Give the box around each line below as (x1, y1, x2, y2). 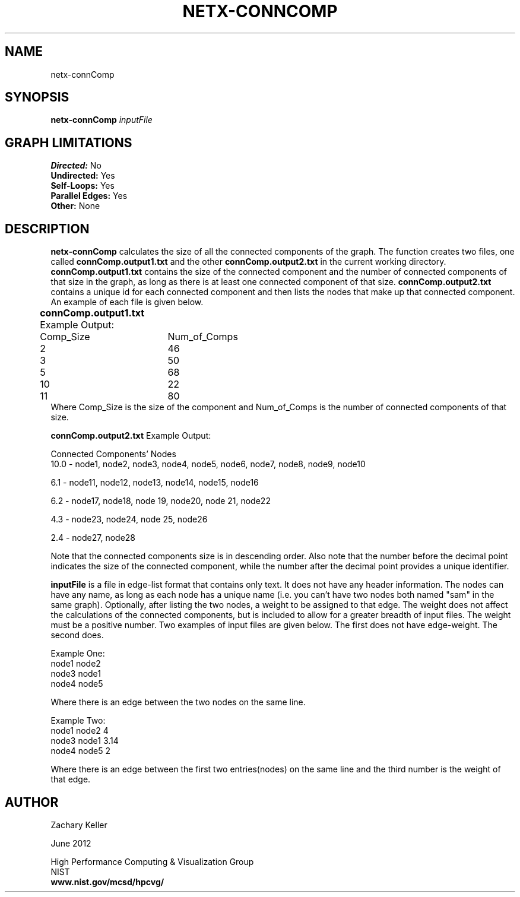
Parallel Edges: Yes (50, 191, 128, 201)
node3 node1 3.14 (50, 736, 119, 746)
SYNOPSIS (5, 90, 69, 105)
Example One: (50, 648, 105, 659)
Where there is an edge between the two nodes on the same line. (50, 697, 306, 708)
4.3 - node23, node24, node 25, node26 (50, 514, 208, 525)
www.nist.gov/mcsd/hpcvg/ (50, 876, 164, 887)
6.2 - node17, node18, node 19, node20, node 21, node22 (50, 496, 271, 506)
